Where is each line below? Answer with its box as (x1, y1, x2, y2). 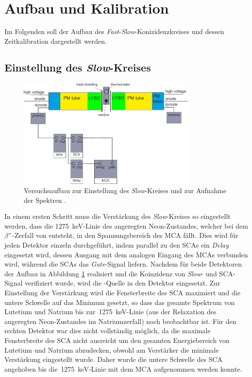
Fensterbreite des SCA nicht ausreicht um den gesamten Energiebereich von (4, 335, 230, 345)
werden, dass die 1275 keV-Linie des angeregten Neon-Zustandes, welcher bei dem (4, 220, 248, 231)
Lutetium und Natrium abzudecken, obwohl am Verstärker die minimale (4, 344, 219, 355)
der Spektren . (24, 195, 67, 205)
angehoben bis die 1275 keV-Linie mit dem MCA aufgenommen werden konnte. (4, 363, 242, 374)
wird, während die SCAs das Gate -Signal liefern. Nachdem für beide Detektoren (4, 259, 242, 269)
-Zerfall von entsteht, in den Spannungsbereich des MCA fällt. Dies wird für (12, 230, 238, 240)
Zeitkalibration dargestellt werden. (4, 36, 107, 46)
